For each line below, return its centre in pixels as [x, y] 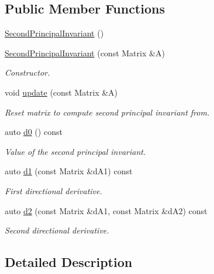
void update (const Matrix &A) [61, 92]
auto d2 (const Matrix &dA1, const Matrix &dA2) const [106, 210]
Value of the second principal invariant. [75, 151]
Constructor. [27, 72]
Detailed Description [69, 262]
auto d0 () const [34, 132]
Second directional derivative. [57, 230]
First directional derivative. [53, 190]
